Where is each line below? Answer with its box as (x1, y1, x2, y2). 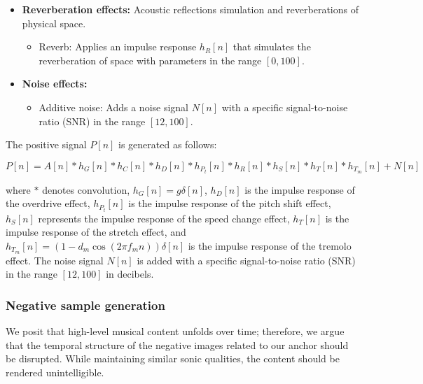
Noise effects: (22, 76, 88, 91)
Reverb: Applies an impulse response (39, 39, 197, 54)
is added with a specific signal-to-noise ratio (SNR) (137, 253, 356, 267)
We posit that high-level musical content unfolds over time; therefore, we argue (6, 323, 345, 338)
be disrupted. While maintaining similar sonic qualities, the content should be (6, 351, 340, 366)
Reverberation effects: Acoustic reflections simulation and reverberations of (22, 2, 359, 16)
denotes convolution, (42, 182, 130, 197)
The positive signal (6, 137, 87, 152)
